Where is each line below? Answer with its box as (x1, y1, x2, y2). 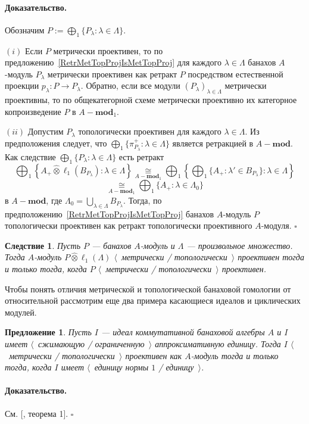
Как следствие (5, 150, 56, 163)
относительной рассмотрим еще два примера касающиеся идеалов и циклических (5, 294, 301, 307)
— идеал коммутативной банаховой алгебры (101, 326, 265, 338)
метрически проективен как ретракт (47, 67, 177, 80)
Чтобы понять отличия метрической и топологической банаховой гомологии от (5, 282, 291, 295)
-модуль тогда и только (191, 349, 279, 361)
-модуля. (261, 219, 292, 232)
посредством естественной (188, 67, 283, 80)
